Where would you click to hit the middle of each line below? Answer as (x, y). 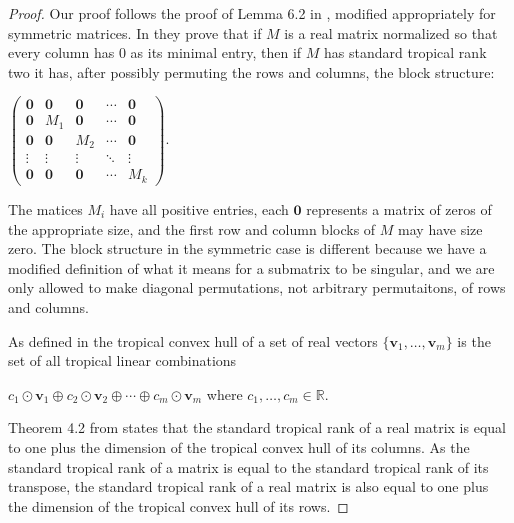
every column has (61, 52)
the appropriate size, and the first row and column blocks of (192, 228)
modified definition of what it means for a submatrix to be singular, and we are (251, 267)
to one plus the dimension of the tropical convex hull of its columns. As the (239, 446)
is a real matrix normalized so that (391, 32)
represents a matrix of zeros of (399, 208)
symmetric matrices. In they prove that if (135, 32)
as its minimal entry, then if (216, 52)
